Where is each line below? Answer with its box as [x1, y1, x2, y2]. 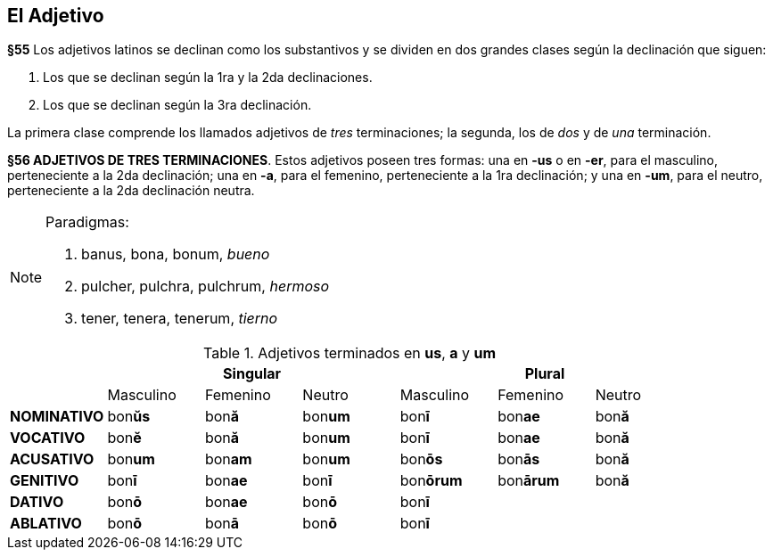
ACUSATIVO [10, 450, 95, 469]
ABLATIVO [10, 514, 82, 533]
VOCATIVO [10, 429, 86, 447]
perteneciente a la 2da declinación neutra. [7, 183, 255, 199]
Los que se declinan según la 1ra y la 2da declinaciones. [43, 70, 373, 86]
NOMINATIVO [10, 407, 104, 426]
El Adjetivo [7, 4, 104, 27]
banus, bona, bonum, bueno [81, 245, 270, 264]
